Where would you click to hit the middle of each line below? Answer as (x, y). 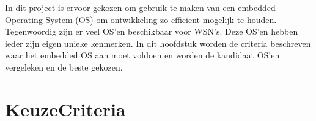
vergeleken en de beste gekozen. (64, 67)
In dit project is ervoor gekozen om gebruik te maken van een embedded (140, 7)
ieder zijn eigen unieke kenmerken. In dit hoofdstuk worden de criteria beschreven (158, 43)
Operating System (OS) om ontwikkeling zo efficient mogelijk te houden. (141, 19)
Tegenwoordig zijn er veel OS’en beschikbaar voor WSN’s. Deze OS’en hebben (152, 31)
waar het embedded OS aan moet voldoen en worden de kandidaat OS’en (142, 55)
